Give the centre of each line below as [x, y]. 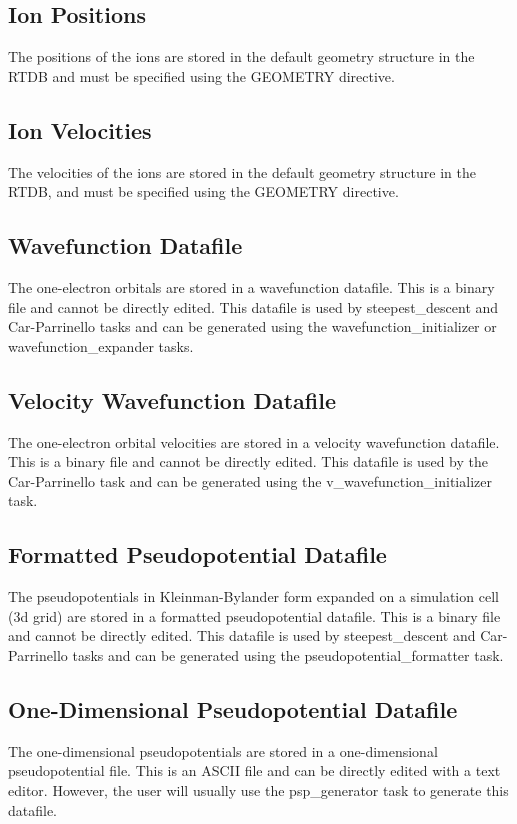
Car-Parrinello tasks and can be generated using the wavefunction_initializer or [252, 326]
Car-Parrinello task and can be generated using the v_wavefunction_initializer [250, 480]
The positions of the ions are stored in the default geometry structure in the [241, 56]
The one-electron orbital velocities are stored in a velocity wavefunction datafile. [254, 441]
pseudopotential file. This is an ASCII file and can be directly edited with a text [254, 770]
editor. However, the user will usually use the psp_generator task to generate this [258, 789]
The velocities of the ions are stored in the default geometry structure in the [242, 171]
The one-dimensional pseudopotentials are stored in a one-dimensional [223, 750]
